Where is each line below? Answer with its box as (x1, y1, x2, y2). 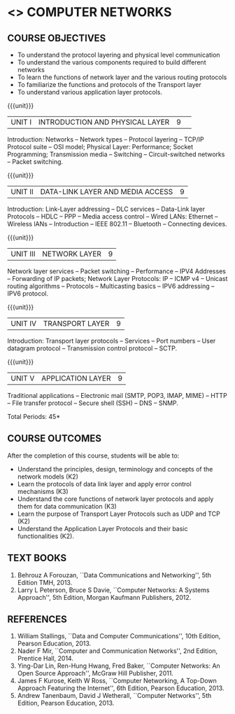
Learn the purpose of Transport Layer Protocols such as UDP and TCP (17, 509, 220, 518)
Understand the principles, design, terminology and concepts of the (17, 465, 213, 473)
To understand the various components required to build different (17, 58, 206, 67)
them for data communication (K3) (17, 502, 117, 510)
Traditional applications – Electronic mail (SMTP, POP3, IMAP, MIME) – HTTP (7, 392, 227, 399)
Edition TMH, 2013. (17, 578, 73, 586)
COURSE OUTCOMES (7, 432, 102, 445)
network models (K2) (17, 472, 78, 481)
